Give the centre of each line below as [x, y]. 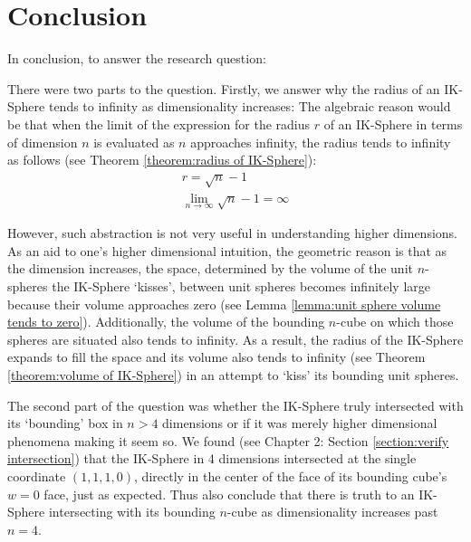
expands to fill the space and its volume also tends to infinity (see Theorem [216, 357]
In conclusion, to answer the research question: [137, 58]
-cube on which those [395, 322]
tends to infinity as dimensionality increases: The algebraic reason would [250, 106]
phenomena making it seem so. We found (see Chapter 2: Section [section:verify [228, 440]
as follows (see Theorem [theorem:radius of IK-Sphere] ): [162, 160]
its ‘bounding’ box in [65, 423]
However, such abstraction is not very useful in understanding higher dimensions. [232, 233]
